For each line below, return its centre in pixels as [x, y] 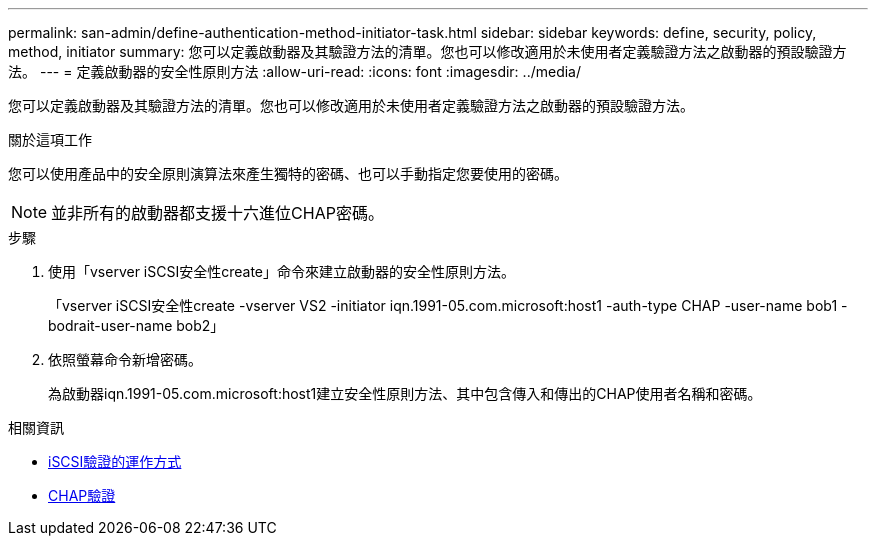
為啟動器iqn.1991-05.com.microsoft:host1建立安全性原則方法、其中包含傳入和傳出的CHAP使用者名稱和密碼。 [405, 393]
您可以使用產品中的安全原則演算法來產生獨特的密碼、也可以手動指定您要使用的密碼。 [288, 173]
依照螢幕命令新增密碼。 [125, 359]
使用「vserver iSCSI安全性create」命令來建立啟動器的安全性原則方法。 [282, 271]
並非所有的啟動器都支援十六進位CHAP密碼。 [217, 213]
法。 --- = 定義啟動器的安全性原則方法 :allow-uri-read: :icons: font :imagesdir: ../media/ [295, 71]
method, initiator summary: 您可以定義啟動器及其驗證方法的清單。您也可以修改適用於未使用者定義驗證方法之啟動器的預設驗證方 [427, 51]
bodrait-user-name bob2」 [136, 325]
